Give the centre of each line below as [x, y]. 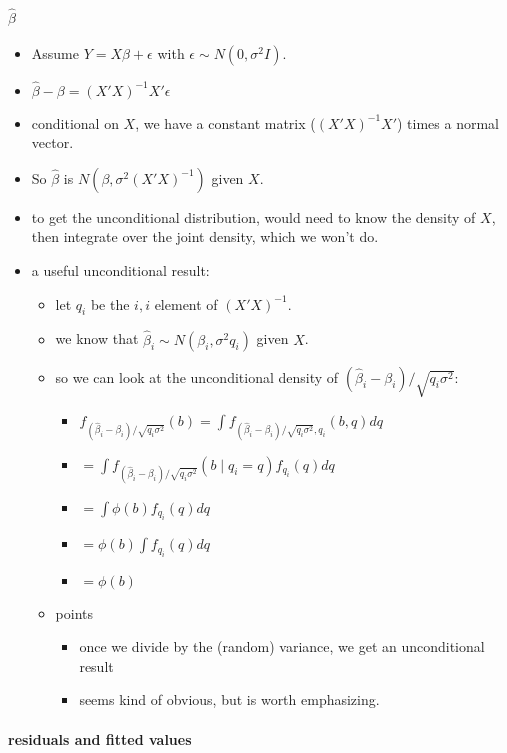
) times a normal [448, 122]
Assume [55, 53]
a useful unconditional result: [120, 270]
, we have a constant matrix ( [225, 122]
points [74, 612]
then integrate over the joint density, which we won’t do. [205, 236]
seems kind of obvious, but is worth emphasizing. [229, 699]
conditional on [75, 122]
